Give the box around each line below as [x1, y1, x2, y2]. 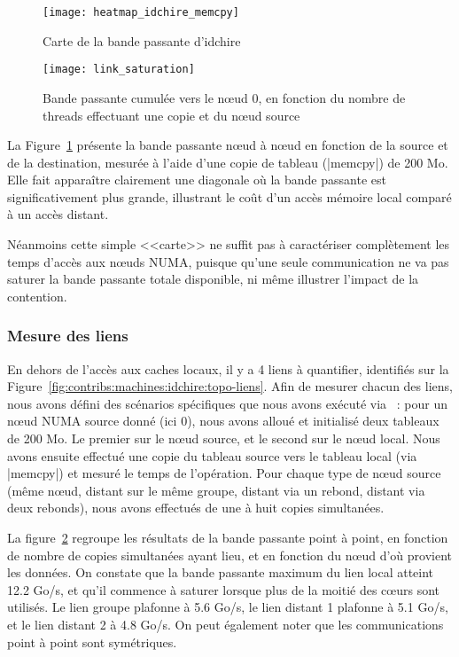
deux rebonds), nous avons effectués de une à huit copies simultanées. [7, 498, 385, 517]
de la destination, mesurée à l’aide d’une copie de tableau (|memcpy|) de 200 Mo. [7, 153, 448, 171]
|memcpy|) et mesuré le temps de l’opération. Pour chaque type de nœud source [7, 464, 441, 482]
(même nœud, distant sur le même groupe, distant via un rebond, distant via [7, 481, 425, 499]
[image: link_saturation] [43, 63, 195, 76]
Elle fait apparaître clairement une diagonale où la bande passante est [7, 170, 386, 189]
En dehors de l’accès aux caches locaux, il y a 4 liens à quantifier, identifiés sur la [7, 359, 449, 378]
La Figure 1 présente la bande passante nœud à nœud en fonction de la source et [7, 136, 448, 154]
